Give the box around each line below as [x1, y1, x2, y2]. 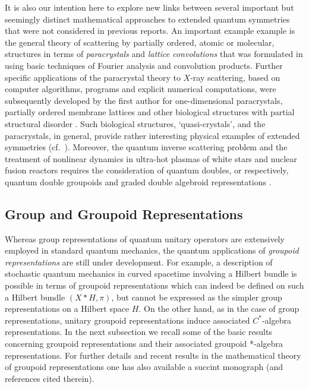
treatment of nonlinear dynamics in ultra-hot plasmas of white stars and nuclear [5, 152, 297, 165]
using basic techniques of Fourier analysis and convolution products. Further [5, 59, 283, 71]
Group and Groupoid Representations [5, 204, 243, 223]
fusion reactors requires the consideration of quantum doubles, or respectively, [5, 164, 289, 176]
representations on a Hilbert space [5, 302, 130, 315]
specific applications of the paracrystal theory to [5, 71, 181, 83]
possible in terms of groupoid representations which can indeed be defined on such [5, 279, 304, 292]
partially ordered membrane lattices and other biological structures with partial [5, 106, 295, 118]
